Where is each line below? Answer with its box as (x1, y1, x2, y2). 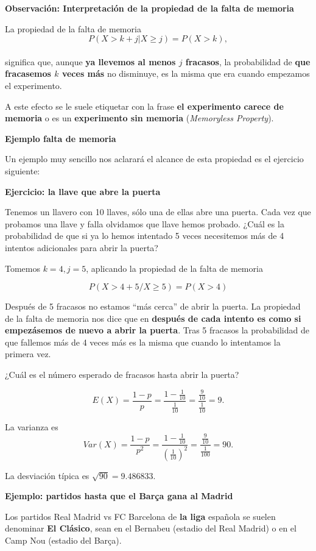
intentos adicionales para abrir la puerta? (5, 241, 158, 254)
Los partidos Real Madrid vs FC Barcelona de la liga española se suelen (5, 510, 276, 522)
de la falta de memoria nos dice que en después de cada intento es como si (5, 311, 301, 324)
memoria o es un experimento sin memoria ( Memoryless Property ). (5, 112, 274, 124)
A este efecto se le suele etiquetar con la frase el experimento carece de (5, 99, 284, 112)
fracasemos (5, 67, 51, 80)
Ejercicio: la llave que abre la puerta (5, 185, 161, 197)
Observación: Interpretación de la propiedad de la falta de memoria (5, 2, 294, 14)
